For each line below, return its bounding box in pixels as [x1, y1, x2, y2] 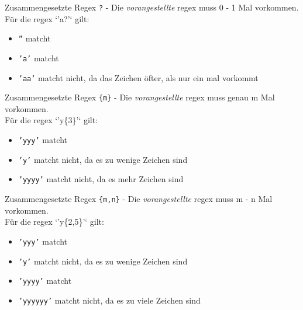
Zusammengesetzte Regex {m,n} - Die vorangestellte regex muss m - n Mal [5, 193, 273, 205]
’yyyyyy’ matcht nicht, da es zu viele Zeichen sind [18, 294, 201, 306]
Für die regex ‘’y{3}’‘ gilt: [5, 114, 98, 126]
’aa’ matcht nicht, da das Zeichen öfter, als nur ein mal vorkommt [18, 71, 259, 83]
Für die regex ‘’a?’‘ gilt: [5, 12, 89, 25]
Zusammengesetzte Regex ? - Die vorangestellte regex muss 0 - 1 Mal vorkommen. [5, 1, 299, 13]
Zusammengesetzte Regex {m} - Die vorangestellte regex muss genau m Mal [5, 91, 275, 103]
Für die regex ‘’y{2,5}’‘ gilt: [5, 215, 104, 228]
